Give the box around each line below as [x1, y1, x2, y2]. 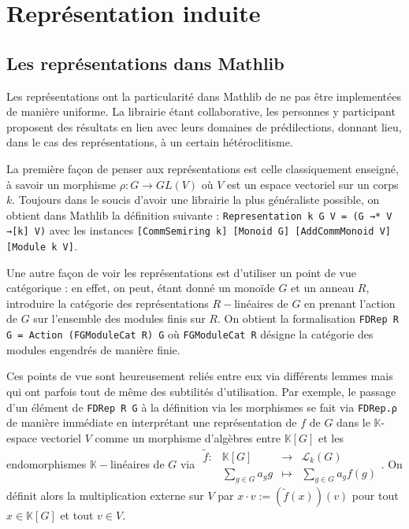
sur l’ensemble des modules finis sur [33, 310, 206, 327]
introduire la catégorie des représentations [6, 294, 209, 311]
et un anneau [291, 279, 355, 296]
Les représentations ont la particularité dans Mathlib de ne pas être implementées [6, 87, 401, 104]
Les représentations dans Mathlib [6, 50, 284, 75]
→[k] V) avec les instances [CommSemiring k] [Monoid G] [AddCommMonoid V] [6, 222, 391, 239]
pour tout [351, 486, 399, 503]
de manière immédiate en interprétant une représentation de [6, 414, 297, 431]
